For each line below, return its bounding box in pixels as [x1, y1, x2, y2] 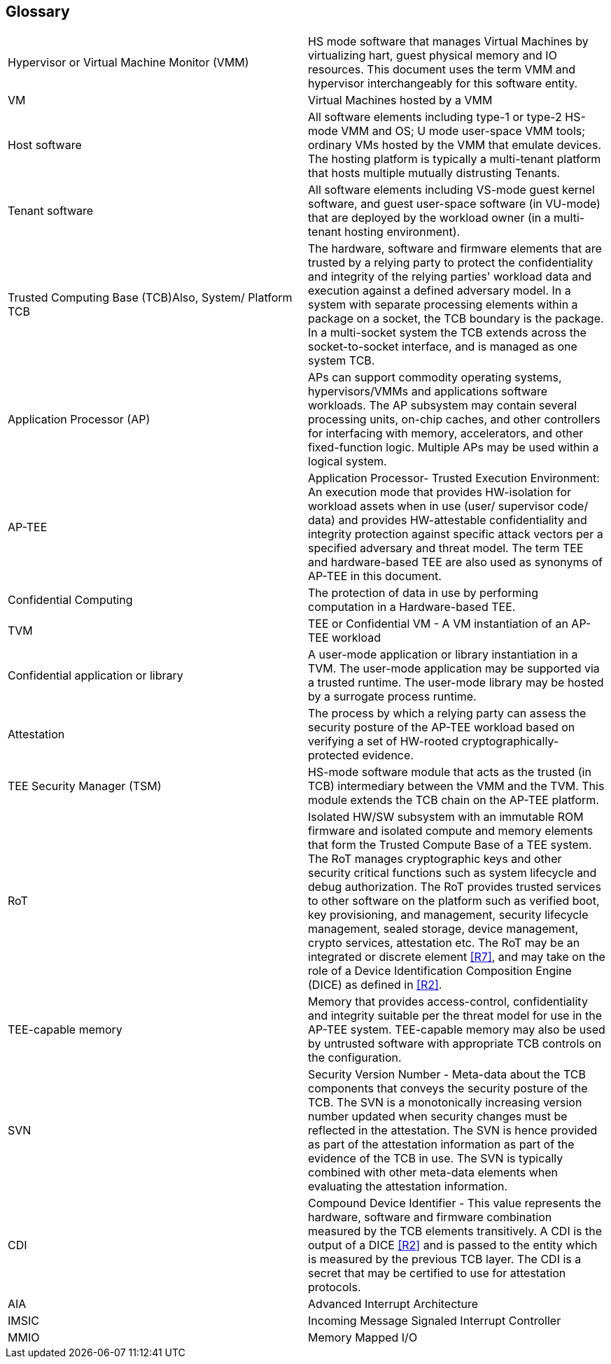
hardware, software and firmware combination [308, 1210, 552, 1225]
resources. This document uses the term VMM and [308, 62, 576, 77]
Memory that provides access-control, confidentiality [308, 994, 588, 1009]
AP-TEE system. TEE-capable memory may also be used [308, 1022, 605, 1037]
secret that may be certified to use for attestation [308, 1266, 566, 1281]
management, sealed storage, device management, [308, 922, 579, 936]
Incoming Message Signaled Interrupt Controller [308, 1314, 561, 1328]
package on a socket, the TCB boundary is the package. [308, 311, 604, 326]
